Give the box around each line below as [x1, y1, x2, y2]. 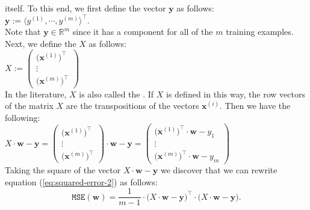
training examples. [226, 25, 294, 38]
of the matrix [5, 99, 54, 112]
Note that [5, 25, 41, 38]
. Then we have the [219, 99, 291, 112]
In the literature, [5, 87, 67, 100]
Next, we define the [5, 37, 76, 49]
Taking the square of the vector [5, 164, 121, 176]
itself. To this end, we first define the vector [5, 2, 166, 14]
